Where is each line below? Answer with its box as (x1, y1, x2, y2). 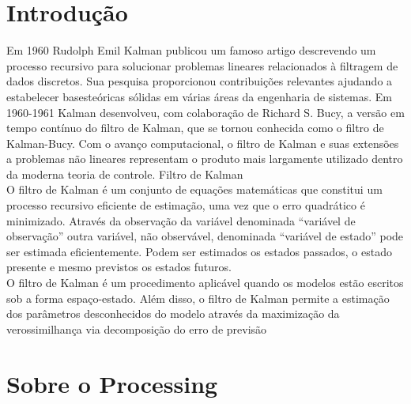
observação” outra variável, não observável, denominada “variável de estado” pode (6, 228, 404, 244)
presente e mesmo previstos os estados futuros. (6, 259, 232, 275)
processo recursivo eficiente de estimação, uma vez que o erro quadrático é (6, 197, 365, 213)
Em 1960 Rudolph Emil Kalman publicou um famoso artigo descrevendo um (6, 42, 376, 59)
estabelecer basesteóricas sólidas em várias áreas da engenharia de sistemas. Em (6, 88, 393, 104)
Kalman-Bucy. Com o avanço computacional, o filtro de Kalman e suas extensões (6, 134, 399, 151)
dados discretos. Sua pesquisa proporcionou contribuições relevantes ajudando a (6, 73, 393, 89)
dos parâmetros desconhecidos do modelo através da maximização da (6, 305, 340, 322)
